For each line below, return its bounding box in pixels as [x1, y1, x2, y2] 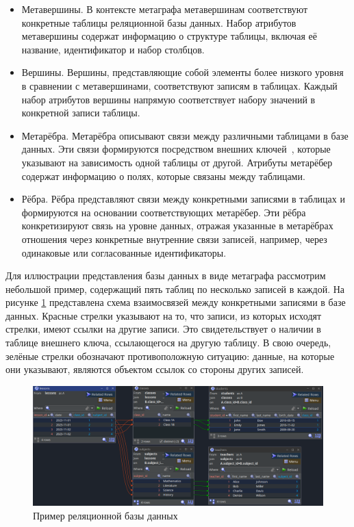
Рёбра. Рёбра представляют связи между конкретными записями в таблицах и [21, 192, 345, 206]
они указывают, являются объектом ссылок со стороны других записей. [5, 362, 304, 376]
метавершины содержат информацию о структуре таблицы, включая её [21, 29, 318, 43]
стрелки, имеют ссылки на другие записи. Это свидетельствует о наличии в [5, 322, 321, 336]
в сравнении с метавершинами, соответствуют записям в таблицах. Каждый [21, 78, 338, 92]
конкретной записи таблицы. [21, 105, 140, 120]
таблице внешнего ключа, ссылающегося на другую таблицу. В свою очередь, [5, 335, 331, 350]
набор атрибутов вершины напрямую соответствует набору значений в [21, 92, 316, 106]
